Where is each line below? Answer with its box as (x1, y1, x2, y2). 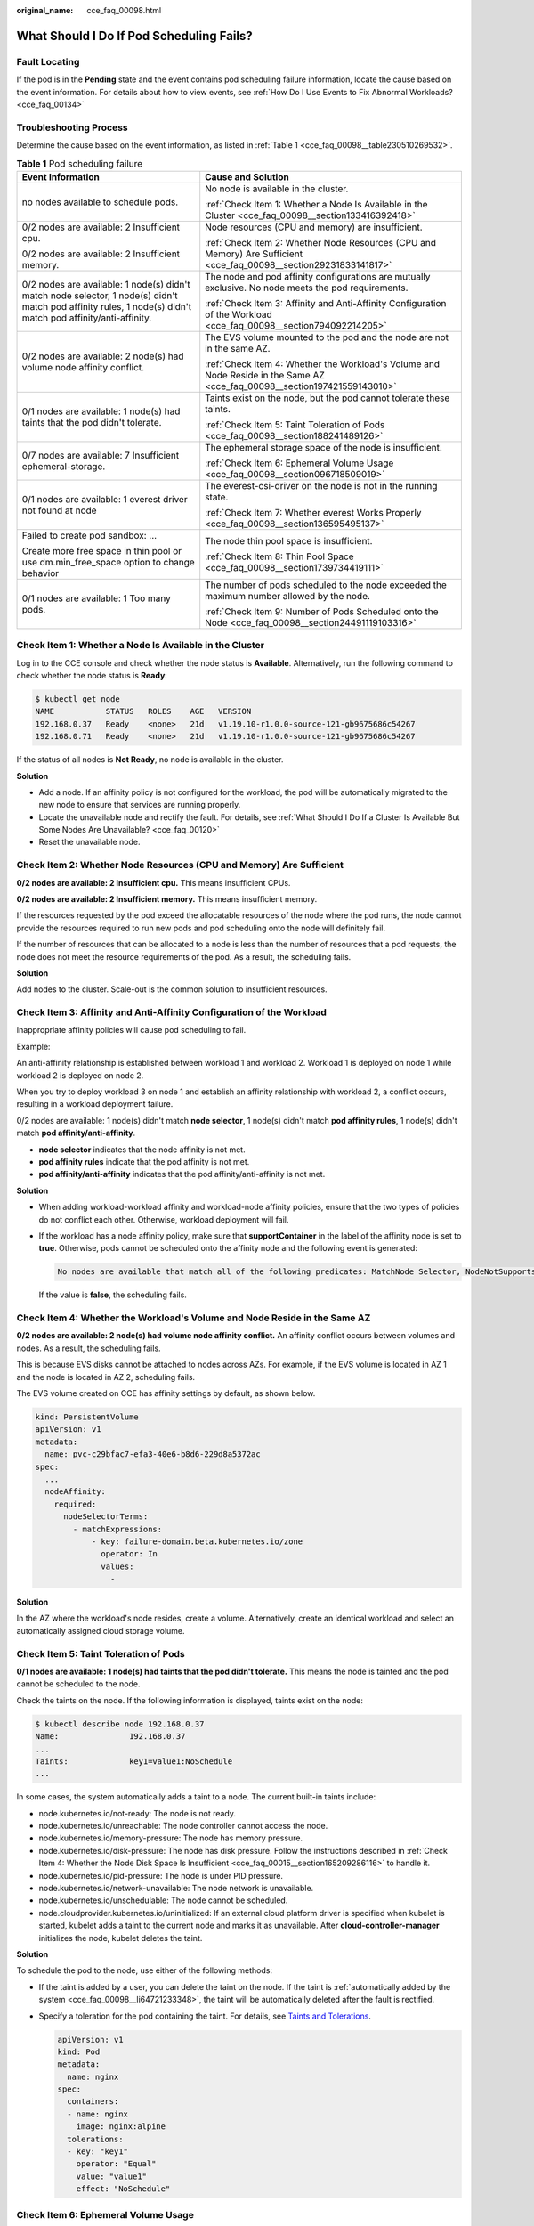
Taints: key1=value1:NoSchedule (35, 1756, 233, 1767)
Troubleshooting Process (16, 121, 128, 134)
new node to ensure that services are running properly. (38, 800, 241, 810)
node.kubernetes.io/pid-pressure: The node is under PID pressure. (38, 1870, 284, 1881)
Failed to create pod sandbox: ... (21, 529, 158, 541)
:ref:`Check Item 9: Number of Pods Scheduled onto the (205, 605, 440, 618)
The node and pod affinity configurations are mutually (205, 270, 431, 282)
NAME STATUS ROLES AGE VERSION (35, 706, 252, 717)
